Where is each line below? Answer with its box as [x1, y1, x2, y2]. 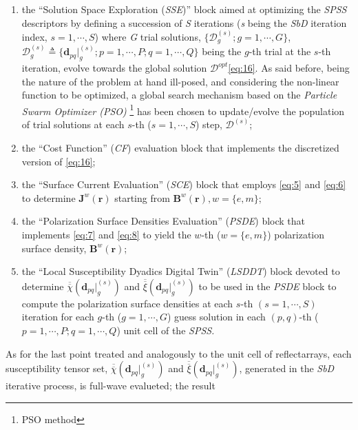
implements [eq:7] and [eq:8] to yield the [21, 227, 191, 242]
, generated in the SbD [239, 361, 335, 376]
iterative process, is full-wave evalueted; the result [6, 378, 215, 393]
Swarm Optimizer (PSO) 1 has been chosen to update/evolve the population [21, 101, 345, 118]
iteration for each [21, 309, 94, 324]
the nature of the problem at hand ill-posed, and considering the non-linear [21, 74, 339, 88]
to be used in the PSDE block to [198, 278, 337, 293]
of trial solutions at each [21, 117, 125, 132]
